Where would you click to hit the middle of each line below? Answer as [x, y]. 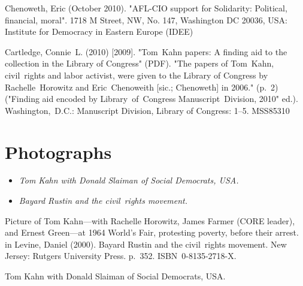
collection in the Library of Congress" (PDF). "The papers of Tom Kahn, [140, 63]
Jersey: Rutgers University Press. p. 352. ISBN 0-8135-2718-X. [121, 256]
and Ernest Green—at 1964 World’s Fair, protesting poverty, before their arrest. [152, 232]
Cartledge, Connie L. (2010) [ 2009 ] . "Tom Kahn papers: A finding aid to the [146, 51]
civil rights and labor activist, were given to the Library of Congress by [137, 75]
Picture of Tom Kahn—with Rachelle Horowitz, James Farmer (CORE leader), [150, 220]
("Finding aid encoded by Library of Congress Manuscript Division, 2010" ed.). [151, 99]
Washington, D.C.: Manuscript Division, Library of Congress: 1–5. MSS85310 [147, 110]
